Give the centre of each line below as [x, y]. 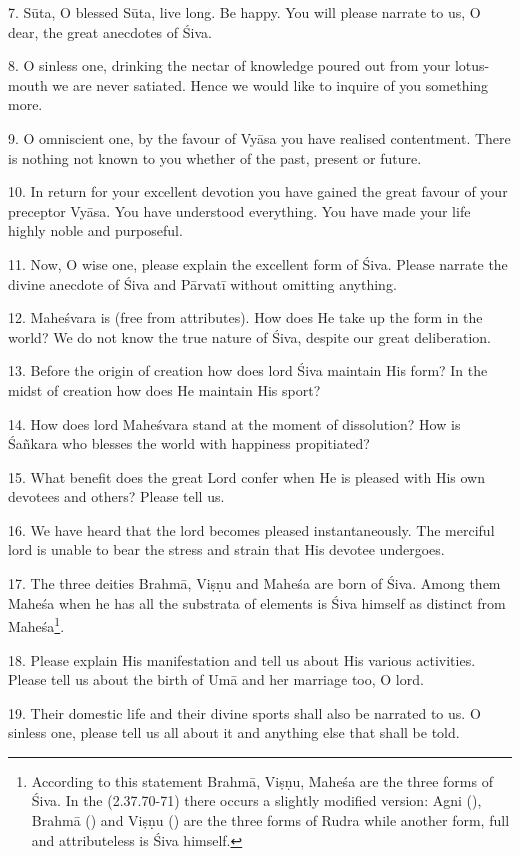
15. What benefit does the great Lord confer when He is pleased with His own [246, 476]
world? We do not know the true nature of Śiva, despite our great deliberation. [249, 336]
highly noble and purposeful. [95, 230]
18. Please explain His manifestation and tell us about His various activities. [242, 659]
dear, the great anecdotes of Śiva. [110, 31]
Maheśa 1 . [36, 624]
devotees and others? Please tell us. [116, 496]
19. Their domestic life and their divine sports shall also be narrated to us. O [244, 712]
